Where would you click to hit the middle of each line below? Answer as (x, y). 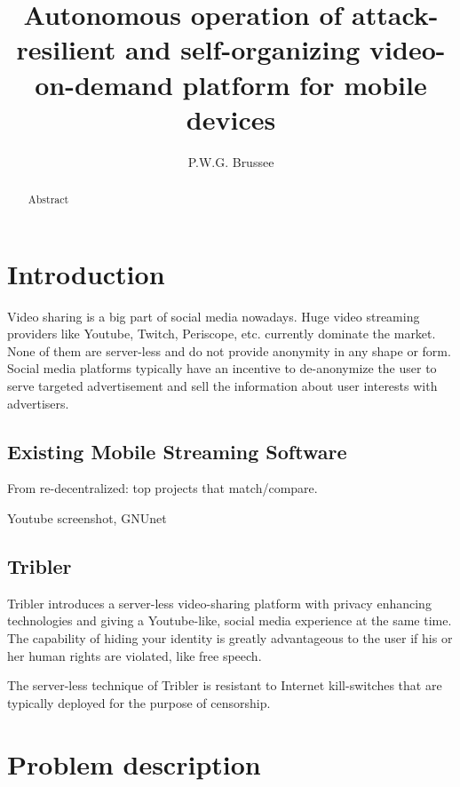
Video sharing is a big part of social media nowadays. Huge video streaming (214, 316)
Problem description (134, 763)
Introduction (86, 273)
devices (231, 119)
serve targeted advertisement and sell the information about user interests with (222, 386)
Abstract (48, 199)
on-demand (104, 84)
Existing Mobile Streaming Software (177, 451)
